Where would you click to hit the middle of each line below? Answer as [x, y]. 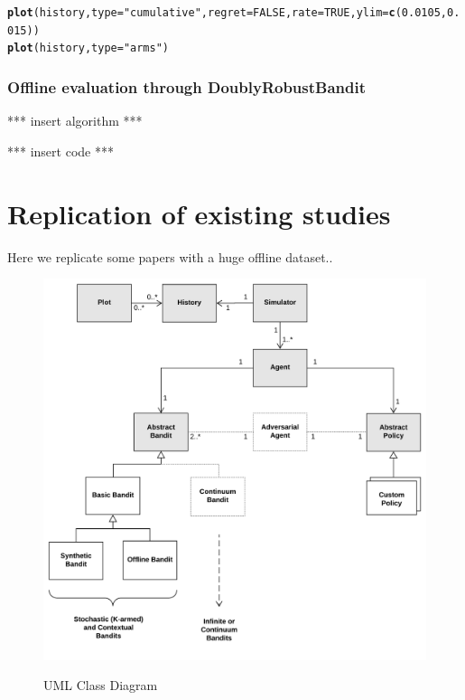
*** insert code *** [60, 151]
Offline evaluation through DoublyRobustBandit [187, 86]
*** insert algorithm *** [75, 121]
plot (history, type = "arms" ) [88, 48]
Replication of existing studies [199, 213]
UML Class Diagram [101, 685]
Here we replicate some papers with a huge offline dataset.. [170, 256]
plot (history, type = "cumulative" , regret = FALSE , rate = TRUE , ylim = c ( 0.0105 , [227, 13]
